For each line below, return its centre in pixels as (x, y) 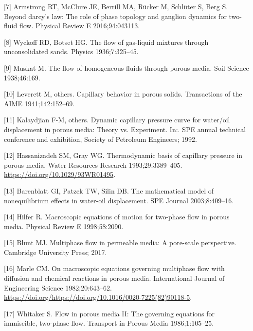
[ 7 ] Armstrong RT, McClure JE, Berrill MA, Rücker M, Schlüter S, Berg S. (116, 6)
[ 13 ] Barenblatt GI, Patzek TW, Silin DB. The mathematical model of (109, 190)
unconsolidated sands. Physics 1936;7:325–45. (71, 51)
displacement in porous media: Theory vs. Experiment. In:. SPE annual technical (125, 129)
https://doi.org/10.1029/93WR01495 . (60, 174)
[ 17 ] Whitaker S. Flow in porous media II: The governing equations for (109, 313)
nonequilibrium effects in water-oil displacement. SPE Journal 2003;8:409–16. (119, 200)
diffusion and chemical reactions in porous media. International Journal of (114, 278)
